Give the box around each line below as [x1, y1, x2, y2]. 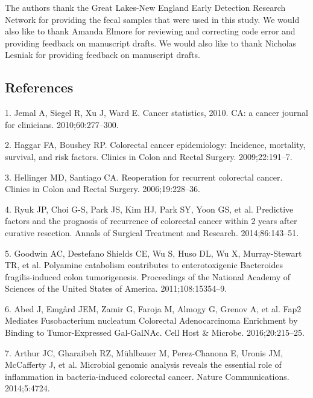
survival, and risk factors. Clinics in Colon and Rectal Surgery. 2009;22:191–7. [5, 150, 292, 162]
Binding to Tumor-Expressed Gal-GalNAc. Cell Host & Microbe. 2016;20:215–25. [5, 326, 305, 339]
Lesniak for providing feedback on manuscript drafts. [5, 48, 200, 61]
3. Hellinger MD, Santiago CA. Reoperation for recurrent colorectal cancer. [5, 170, 283, 183]
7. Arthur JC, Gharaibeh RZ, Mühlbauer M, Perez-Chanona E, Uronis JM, [5, 346, 283, 359]
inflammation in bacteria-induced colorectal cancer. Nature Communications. [5, 370, 289, 382]
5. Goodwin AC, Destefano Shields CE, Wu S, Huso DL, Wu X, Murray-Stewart [5, 246, 302, 259]
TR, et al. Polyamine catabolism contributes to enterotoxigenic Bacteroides [5, 258, 283, 271]
